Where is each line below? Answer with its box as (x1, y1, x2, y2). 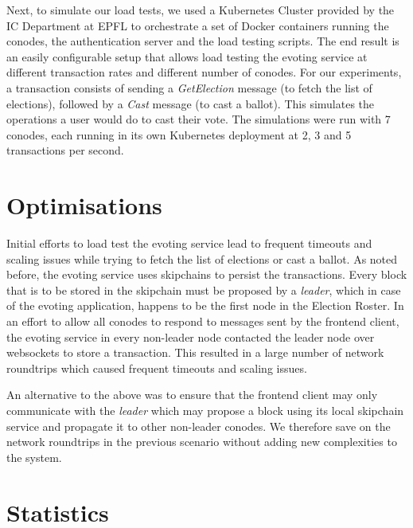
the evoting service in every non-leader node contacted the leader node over (6, 328, 375, 345)
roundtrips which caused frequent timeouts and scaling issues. (6, 359, 307, 376)
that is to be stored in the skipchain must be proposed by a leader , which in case (6, 281, 401, 298)
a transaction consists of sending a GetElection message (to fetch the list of (6, 79, 372, 96)
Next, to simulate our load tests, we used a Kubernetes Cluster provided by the (6, 2, 395, 18)
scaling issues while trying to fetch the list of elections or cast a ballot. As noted (6, 250, 398, 267)
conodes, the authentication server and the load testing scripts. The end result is (6, 33, 399, 49)
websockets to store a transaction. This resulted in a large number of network (6, 344, 384, 361)
